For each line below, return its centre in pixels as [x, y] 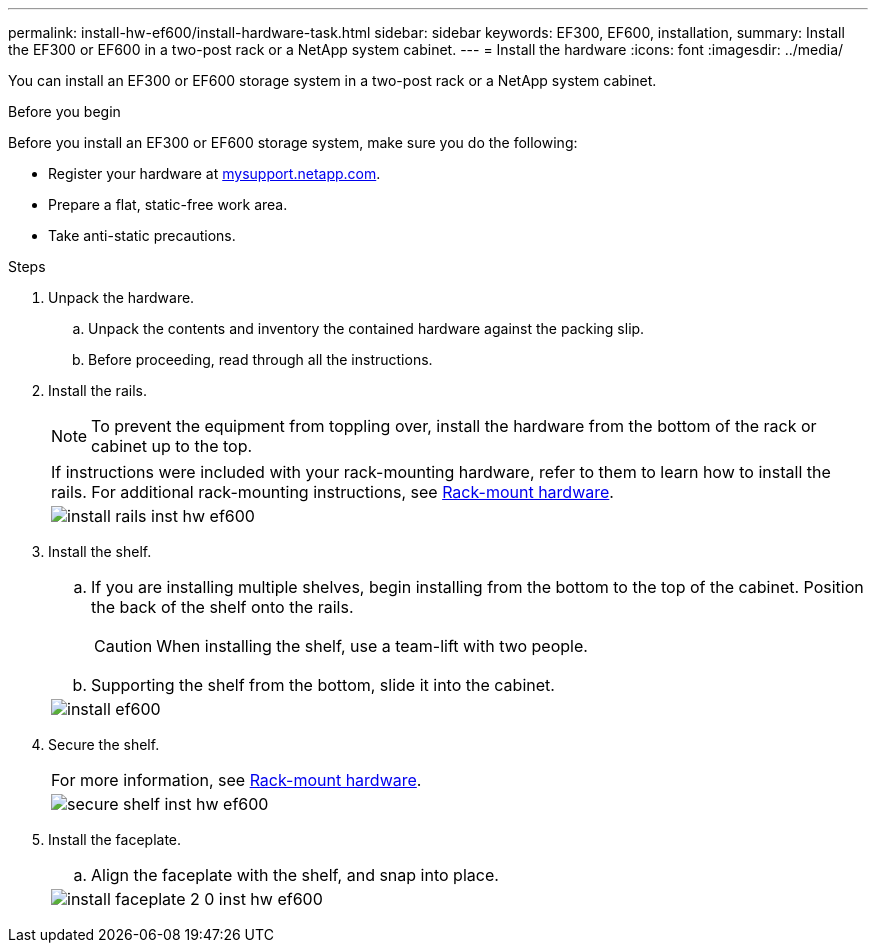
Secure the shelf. [104, 744]
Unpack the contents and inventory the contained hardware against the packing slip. [366, 328]
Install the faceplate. [115, 839]
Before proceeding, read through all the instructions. [260, 359]
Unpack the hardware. [121, 297]
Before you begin [64, 111]
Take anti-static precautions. [142, 235]
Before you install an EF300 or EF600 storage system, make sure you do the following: [293, 142]
